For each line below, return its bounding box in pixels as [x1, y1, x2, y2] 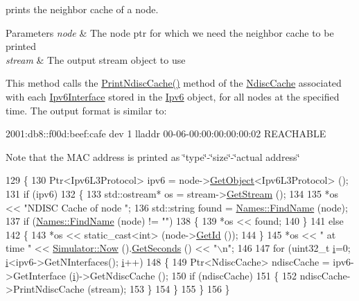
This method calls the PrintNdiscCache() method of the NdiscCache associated [6, 76, 342, 90]
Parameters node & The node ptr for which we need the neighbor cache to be [6, 25, 334, 40]
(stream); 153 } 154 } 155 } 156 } [87, 282, 230, 296]
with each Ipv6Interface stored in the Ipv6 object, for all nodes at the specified [6, 89, 340, 103]
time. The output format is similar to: [6, 103, 167, 117]
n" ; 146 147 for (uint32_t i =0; [222, 241, 351, 255]
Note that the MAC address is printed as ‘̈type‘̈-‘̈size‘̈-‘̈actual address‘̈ [6, 149, 300, 164]
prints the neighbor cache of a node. [6, 2, 159, 16]
